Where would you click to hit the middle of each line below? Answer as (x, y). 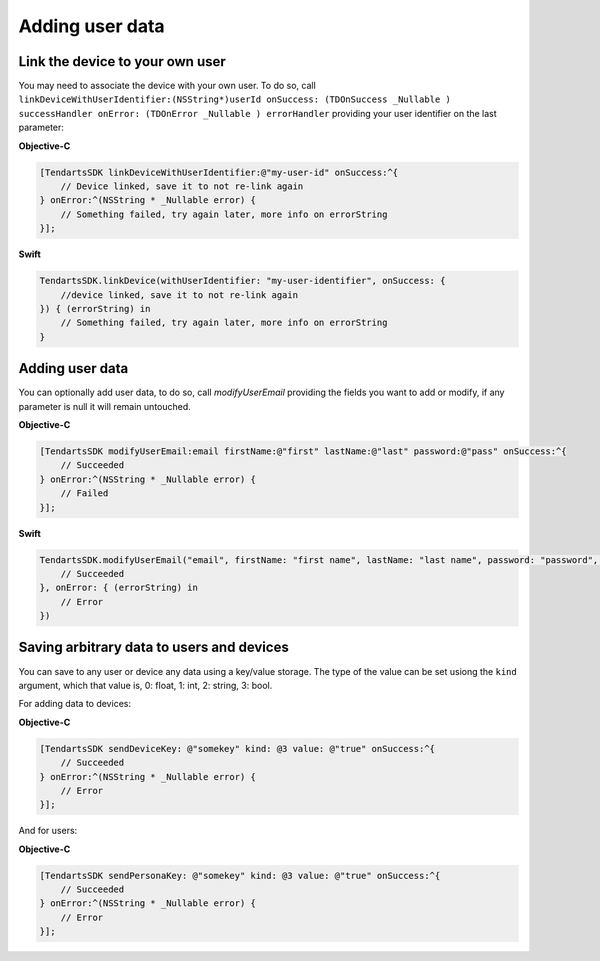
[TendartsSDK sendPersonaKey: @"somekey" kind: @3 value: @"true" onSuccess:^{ (240, 875)
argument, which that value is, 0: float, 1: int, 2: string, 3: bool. (145, 685)
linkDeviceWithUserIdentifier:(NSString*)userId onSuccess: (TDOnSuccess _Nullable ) (235, 99)
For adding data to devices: (75, 704)
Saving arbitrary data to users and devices (153, 647)
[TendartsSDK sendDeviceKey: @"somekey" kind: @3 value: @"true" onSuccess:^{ (237, 748)
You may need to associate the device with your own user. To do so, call (167, 86)
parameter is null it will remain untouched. (105, 406)
